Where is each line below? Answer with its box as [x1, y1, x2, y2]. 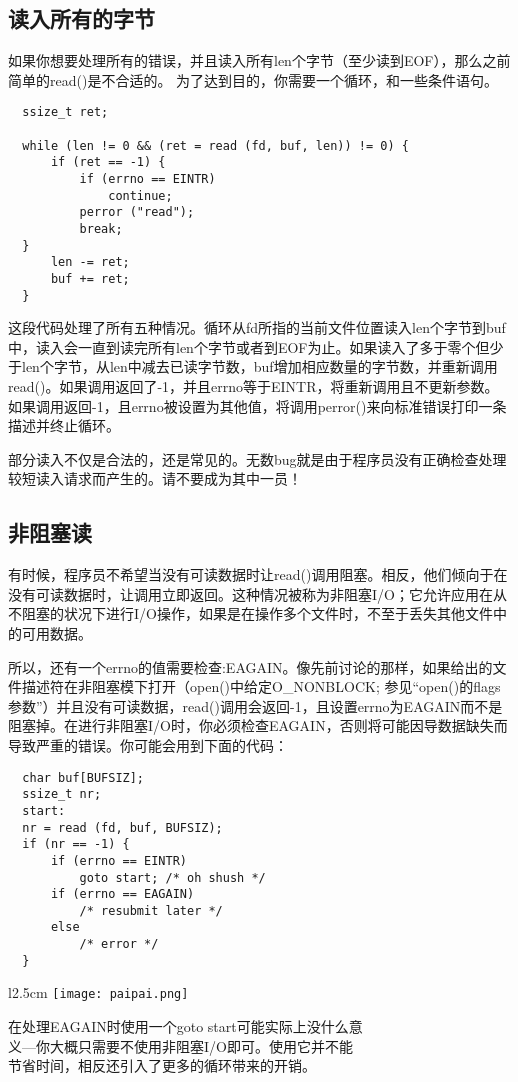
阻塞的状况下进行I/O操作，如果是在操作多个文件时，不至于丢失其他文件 [21, 603, 493, 624]
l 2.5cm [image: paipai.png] [8, 982, 189, 1003]
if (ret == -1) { [50, 155, 166, 170]
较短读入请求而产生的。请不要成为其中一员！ [8, 468, 302, 489]
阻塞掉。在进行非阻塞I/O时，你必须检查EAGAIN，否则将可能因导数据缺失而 [8, 715, 508, 736]
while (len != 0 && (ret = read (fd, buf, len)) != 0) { [22, 138, 409, 153]
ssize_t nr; [22, 787, 102, 802]
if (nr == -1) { [22, 837, 130, 852]
